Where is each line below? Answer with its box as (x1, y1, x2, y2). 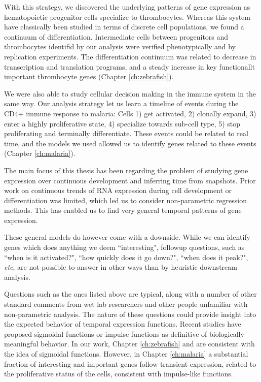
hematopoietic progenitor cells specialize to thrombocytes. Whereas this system (4, 11, 250, 22)
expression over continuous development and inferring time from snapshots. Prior (4, 175, 256, 185)
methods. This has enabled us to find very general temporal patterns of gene (4, 205, 242, 215)
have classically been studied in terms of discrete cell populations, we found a (4, 21, 244, 32)
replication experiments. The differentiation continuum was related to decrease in (4, 51, 256, 61)
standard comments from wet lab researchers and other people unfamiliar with (4, 299, 248, 309)
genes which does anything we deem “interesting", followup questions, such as (4, 242, 245, 252)
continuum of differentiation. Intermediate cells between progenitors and (4, 31, 229, 42)
